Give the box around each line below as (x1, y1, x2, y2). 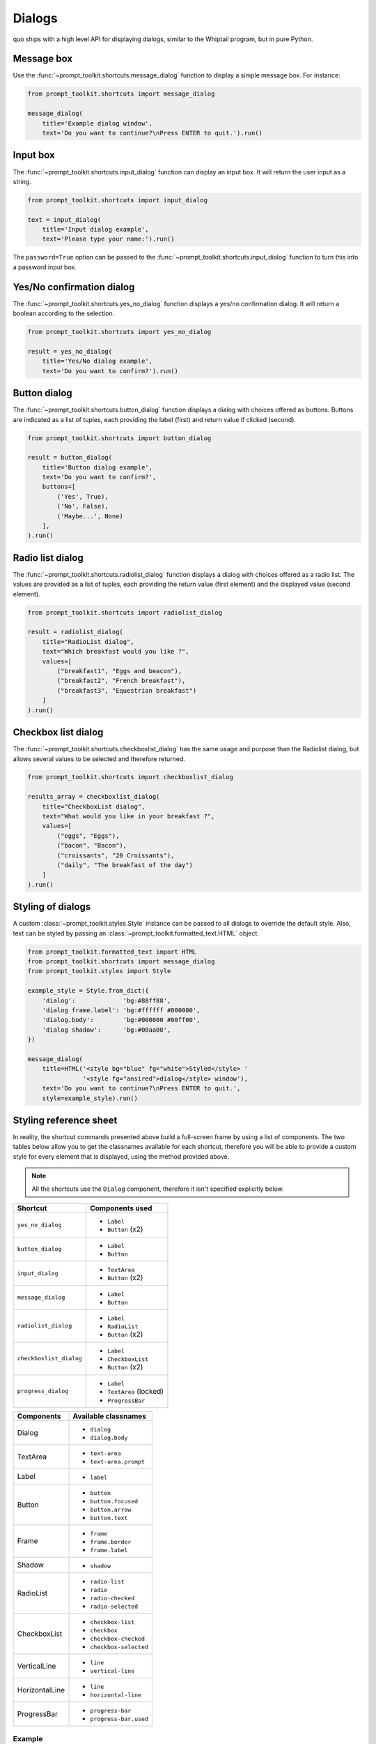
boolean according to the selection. (13, 309, 115, 317)
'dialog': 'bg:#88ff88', (42, 996, 171, 1005)
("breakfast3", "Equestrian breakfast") (56, 686, 197, 694)
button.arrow (90, 1505, 132, 1513)
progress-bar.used (90, 1715, 149, 1722)
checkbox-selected (90, 1643, 149, 1651)
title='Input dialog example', (42, 225, 149, 234)
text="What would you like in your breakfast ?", (42, 813, 215, 820)
